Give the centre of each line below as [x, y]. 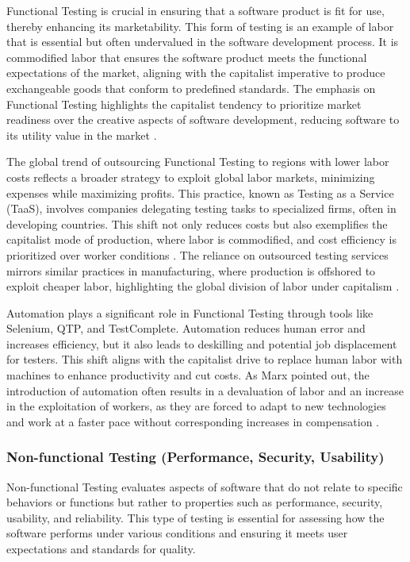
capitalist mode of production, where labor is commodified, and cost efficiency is [201, 239]
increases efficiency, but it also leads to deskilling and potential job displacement [202, 343]
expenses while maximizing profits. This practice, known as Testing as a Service [200, 192]
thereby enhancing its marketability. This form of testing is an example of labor [200, 26]
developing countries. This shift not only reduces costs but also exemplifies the [197, 223]
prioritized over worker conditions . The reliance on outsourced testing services [197, 254]
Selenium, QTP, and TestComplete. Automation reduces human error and [186, 328]
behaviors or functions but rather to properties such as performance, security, [195, 502]
